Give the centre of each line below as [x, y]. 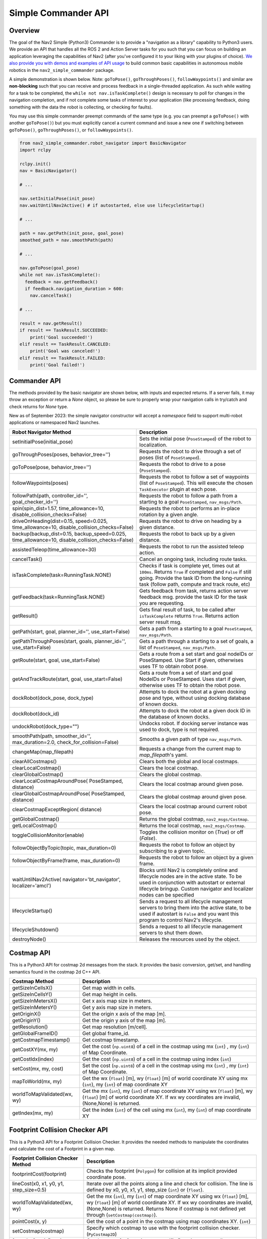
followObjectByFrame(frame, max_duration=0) [66, 860]
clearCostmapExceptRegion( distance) [57, 809]
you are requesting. [162, 603]
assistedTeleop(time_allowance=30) [54, 549]
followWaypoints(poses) [40, 483]
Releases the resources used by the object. [190, 939]
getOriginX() [27, 1014]
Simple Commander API [59, 13]
